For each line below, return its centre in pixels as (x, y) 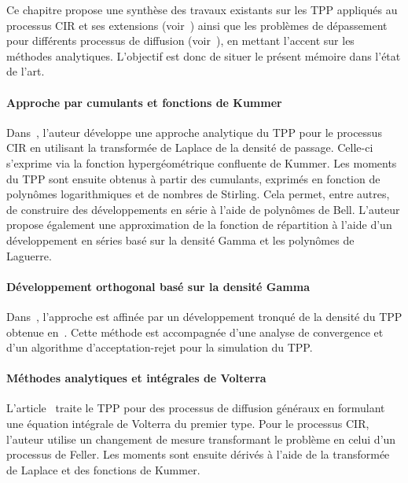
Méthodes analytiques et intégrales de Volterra (136, 378)
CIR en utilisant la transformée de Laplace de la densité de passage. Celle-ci (190, 147)
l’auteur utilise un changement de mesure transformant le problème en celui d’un (201, 439)
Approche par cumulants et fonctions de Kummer (144, 102)
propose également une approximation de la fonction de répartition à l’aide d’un (199, 225)
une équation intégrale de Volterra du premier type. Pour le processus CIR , (188, 424)
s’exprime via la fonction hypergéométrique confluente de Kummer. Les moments (202, 162)
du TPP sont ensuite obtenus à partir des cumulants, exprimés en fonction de (193, 178)
